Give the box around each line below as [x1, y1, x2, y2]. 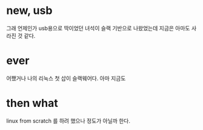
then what [6, 97, 59, 110]
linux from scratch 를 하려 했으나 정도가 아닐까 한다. [6, 117, 130, 125]
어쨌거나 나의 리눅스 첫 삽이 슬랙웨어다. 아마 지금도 [6, 74, 126, 82]
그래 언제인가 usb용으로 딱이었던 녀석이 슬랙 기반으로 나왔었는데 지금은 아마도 [6, 24, 190, 32]
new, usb [6, 4, 53, 18]
